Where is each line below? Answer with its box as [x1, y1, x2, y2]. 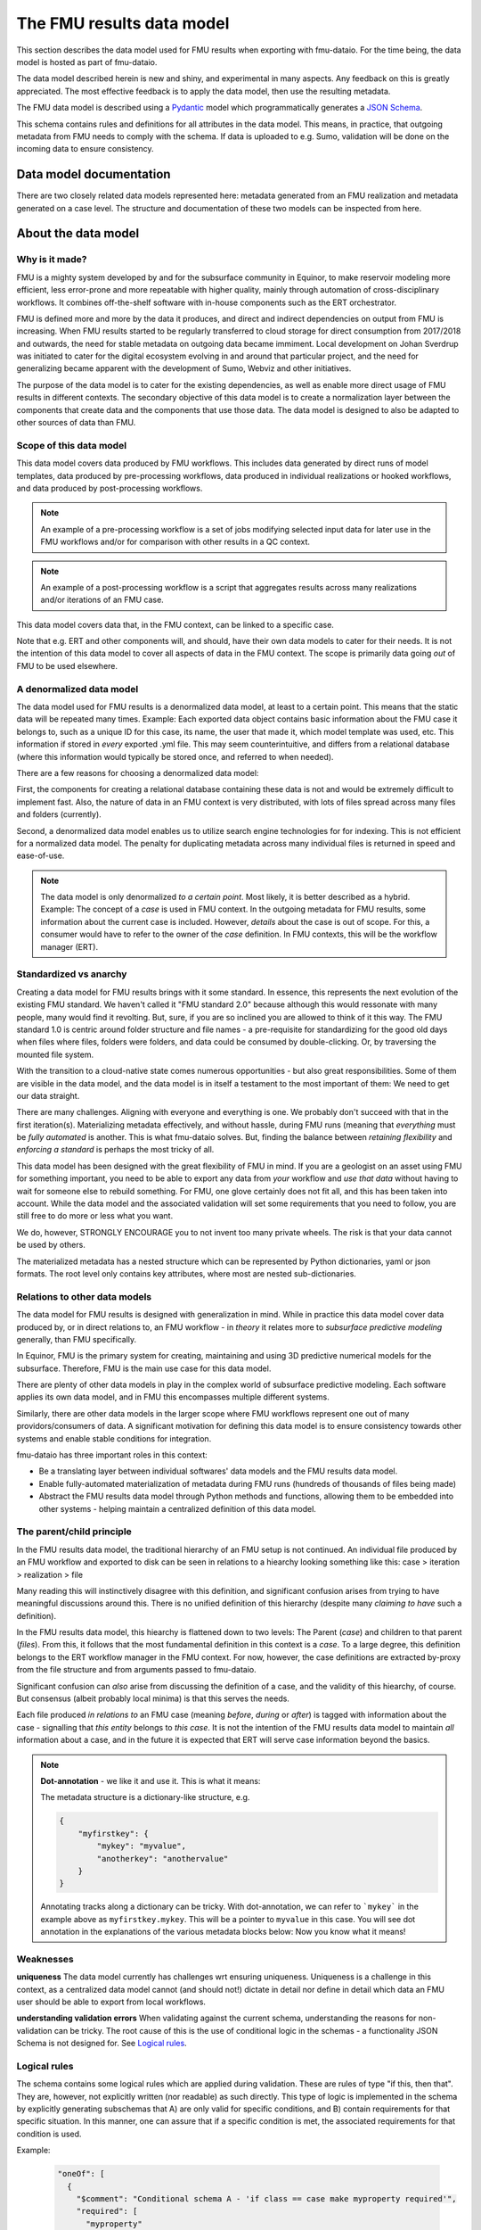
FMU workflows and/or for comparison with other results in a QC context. [40, 536, 311, 548]
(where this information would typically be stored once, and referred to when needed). [16, 751, 334, 762]
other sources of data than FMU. [16, 417, 136, 428]
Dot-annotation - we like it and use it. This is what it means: [40, 1775, 261, 1786]
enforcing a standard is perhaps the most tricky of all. [16, 1144, 215, 1155]
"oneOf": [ [57, 2168, 105, 2179]
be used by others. [16, 1240, 86, 1251]
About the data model [16, 226, 140, 241]
